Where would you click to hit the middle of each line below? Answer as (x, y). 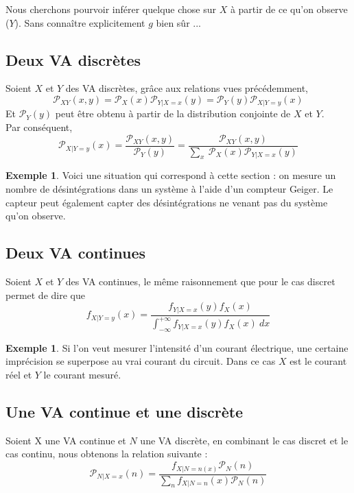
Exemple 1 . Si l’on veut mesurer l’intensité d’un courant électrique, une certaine (177, 347)
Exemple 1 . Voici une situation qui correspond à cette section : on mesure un (171, 175)
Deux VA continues (76, 253)
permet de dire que (45, 294)
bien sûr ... (178, 22)
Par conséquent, (39, 127)
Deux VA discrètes (73, 59)
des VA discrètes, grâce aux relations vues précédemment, (187, 88)
